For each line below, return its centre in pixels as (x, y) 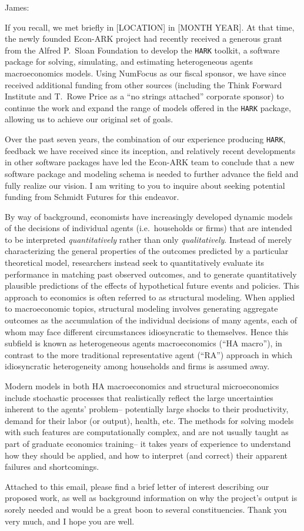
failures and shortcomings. (52, 467)
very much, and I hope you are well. (70, 521)
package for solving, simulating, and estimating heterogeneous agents (129, 61)
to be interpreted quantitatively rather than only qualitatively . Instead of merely (148, 239)
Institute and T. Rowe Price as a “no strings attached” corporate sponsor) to (144, 96)
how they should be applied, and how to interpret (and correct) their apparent (146, 455)
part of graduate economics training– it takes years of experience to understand (148, 443)
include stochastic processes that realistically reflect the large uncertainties (139, 397)
